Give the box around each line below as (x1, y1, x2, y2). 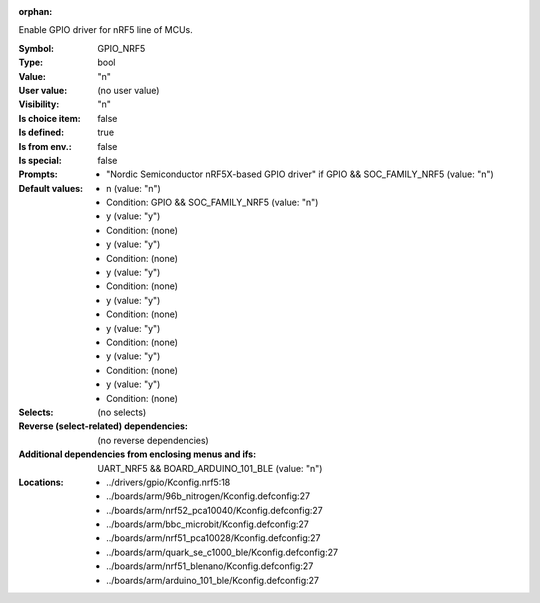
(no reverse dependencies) (97, 434, 209, 446)
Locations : (18, 476, 64, 488)
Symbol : (18, 42, 55, 54)
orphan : (18, 6, 53, 17)
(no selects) (97, 406, 147, 418)
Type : (18, 56, 44, 69)
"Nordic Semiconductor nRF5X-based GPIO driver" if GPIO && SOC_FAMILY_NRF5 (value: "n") (106, 168, 494, 180)
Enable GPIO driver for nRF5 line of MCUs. (18, 24, 194, 36)
